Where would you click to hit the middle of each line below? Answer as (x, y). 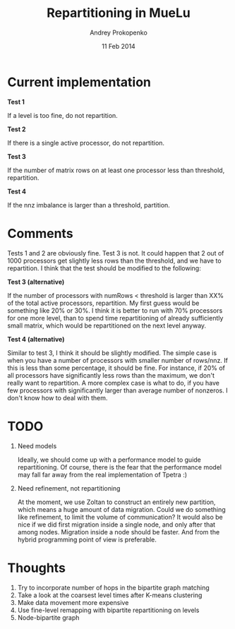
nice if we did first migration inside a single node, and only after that (116, 525)
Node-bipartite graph (48, 617)
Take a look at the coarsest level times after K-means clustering (110, 595)
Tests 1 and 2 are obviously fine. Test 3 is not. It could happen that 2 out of (116, 253)
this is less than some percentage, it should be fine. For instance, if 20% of (116, 368)
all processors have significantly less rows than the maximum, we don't (111, 375)
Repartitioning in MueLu (119, 13)
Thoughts (36, 568)
